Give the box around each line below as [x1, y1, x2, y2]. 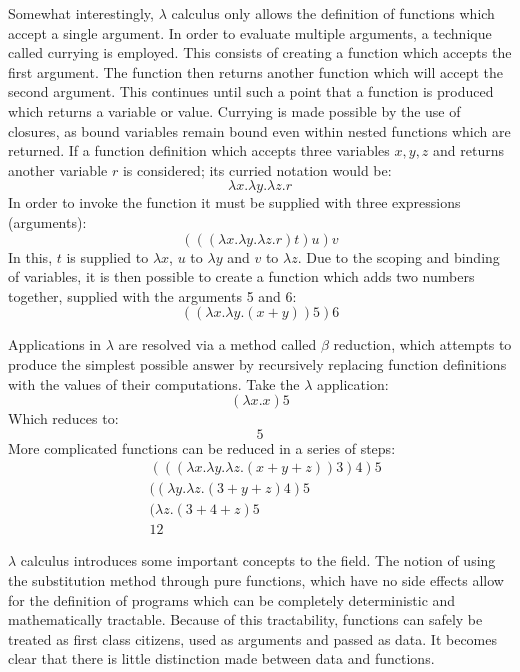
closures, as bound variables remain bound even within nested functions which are [8, 120, 511, 141]
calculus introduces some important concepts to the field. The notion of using [20, 550, 496, 571]
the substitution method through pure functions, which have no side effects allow [8, 570, 504, 590]
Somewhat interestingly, [8, 3, 154, 23]
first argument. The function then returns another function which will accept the [8, 61, 504, 82]
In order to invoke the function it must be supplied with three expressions [8, 192, 461, 213]
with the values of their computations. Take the [8, 373, 300, 394]
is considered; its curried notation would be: [122, 159, 392, 180]
